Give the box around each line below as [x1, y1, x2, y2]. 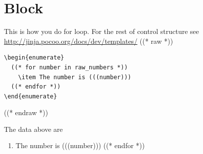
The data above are [4, 123, 63, 134]
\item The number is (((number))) [18, 73, 131, 81]
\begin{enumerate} [4, 54, 64, 62]
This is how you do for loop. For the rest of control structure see [4, 26, 199, 36]
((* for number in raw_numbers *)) [11, 63, 128, 71]
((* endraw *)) [4, 107, 48, 118]
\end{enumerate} [4, 92, 57, 100]
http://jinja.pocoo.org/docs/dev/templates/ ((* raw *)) [4, 35, 173, 46]
